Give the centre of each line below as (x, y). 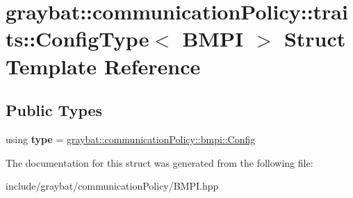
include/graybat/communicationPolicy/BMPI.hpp (112, 186)
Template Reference (103, 66)
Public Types (54, 110)
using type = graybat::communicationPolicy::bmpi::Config (131, 139)
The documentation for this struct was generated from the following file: (159, 162)
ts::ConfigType (77, 39)
